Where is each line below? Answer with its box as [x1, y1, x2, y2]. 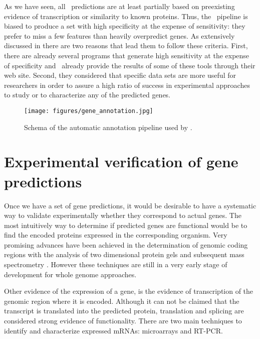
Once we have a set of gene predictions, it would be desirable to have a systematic [4, 200, 256, 210]
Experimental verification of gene [4, 151, 238, 172]
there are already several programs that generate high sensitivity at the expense [4, 50, 249, 60]
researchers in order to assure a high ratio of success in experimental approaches [4, 79, 250, 90]
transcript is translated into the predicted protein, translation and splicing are [4, 305, 244, 316]
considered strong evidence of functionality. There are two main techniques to [4, 315, 242, 326]
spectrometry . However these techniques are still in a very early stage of [4, 259, 227, 270]
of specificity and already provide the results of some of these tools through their [4, 60, 255, 70]
